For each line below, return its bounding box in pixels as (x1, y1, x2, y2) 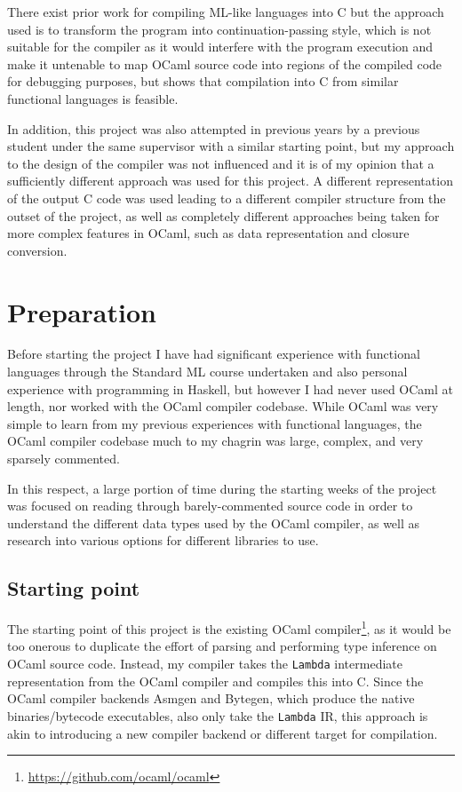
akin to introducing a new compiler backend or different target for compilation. (7, 724, 438, 742)
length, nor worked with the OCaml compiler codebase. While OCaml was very (7, 397, 439, 416)
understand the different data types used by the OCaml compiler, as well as (7, 513, 420, 532)
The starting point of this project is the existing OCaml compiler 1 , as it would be (7, 617, 451, 638)
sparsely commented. (7, 449, 120, 467)
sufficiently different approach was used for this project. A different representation (7, 171, 453, 190)
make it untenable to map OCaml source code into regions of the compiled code (7, 54, 442, 73)
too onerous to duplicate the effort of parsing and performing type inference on (7, 637, 437, 655)
